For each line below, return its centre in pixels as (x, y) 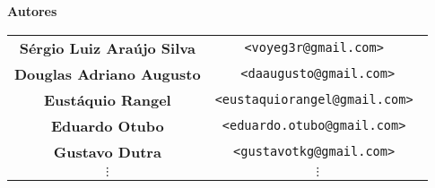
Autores (32, 11)
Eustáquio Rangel (107, 99)
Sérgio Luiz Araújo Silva (107, 47)
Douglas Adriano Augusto (108, 73)
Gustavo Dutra (107, 151)
